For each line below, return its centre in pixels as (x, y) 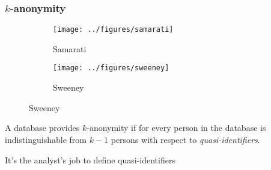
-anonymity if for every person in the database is (176, 128)
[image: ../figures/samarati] (113, 30)
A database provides (42, 128)
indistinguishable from (46, 139)
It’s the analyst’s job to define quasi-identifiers (90, 159)
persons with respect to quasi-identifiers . (185, 139)
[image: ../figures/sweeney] (111, 68)
